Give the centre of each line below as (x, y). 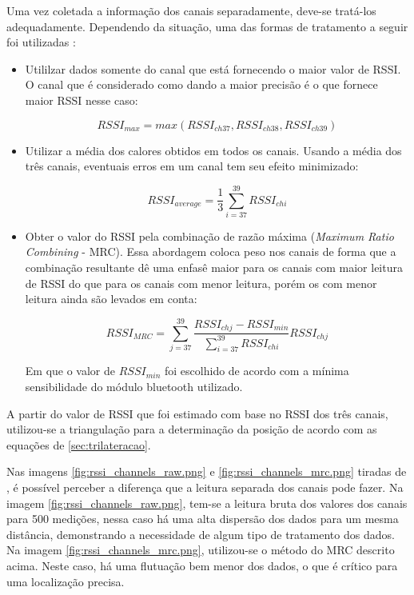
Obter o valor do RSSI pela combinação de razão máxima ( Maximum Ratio (209, 236)
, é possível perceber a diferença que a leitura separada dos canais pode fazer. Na (205, 487)
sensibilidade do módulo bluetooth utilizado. (134, 386)
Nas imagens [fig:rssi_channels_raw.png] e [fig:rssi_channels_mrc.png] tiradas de (207, 471)
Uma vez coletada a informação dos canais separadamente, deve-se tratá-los (191, 10)
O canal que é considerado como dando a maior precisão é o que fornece (201, 84)
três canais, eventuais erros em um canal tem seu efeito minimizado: (192, 166)
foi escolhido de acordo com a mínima (257, 371)
